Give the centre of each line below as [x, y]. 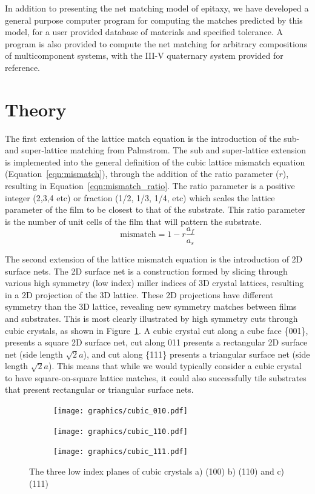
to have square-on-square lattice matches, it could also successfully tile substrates [156, 377]
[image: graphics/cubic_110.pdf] [121, 431]
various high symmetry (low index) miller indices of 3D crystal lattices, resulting [154, 283]
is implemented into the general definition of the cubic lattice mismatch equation [155, 162]
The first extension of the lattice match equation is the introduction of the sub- [152, 138]
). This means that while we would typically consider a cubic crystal [175, 366]
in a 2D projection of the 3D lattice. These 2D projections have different [139, 294]
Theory [36, 109]
